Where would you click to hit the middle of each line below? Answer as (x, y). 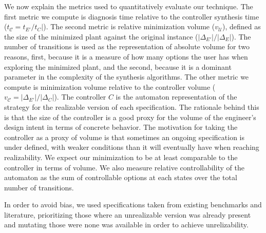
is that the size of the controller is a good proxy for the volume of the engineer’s (130, 117)
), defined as (242, 26)
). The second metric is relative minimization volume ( (129, 26)
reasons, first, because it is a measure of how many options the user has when (126, 56)
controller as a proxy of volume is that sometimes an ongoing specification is (124, 137)
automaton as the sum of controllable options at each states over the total (121, 177)
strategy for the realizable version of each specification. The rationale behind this (132, 106)
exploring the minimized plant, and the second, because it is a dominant (118, 66)
